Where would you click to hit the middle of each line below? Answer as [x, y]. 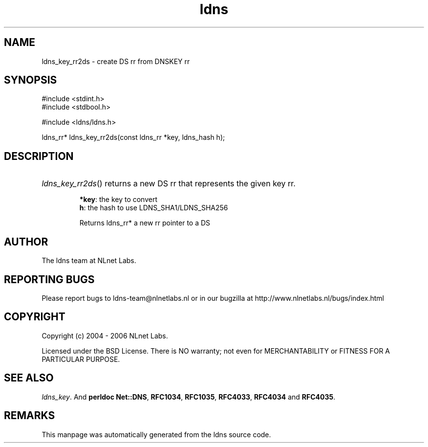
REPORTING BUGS [49, 279]
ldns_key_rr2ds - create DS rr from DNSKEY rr [116, 61]
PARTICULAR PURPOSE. [81, 359]
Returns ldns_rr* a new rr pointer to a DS [145, 223]
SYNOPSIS [31, 80]
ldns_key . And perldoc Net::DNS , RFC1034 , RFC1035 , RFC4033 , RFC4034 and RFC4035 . [189, 397]
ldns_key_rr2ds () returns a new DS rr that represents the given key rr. [169, 184]
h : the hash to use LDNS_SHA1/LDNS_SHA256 [154, 208]
